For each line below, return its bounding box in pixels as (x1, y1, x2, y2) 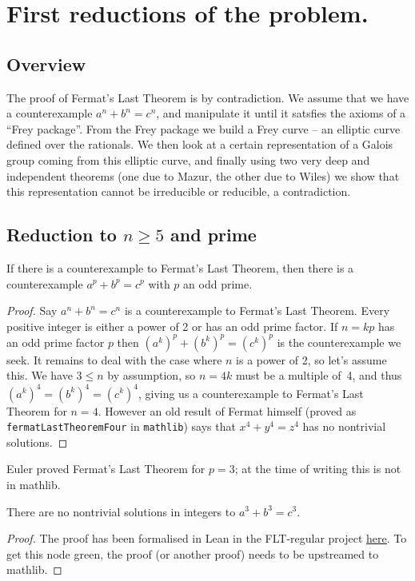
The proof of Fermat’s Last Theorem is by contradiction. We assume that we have (6, 89, 409, 105)
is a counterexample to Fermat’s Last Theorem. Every (124, 302, 390, 319)
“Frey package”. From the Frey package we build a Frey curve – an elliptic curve (6, 120, 401, 137)
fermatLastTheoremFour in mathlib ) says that (6, 418, 236, 435)
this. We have (6, 367, 73, 384)
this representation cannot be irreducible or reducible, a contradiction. (6, 183, 351, 200)
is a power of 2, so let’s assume (236, 351, 387, 368)
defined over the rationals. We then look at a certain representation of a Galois (6, 136, 393, 153)
